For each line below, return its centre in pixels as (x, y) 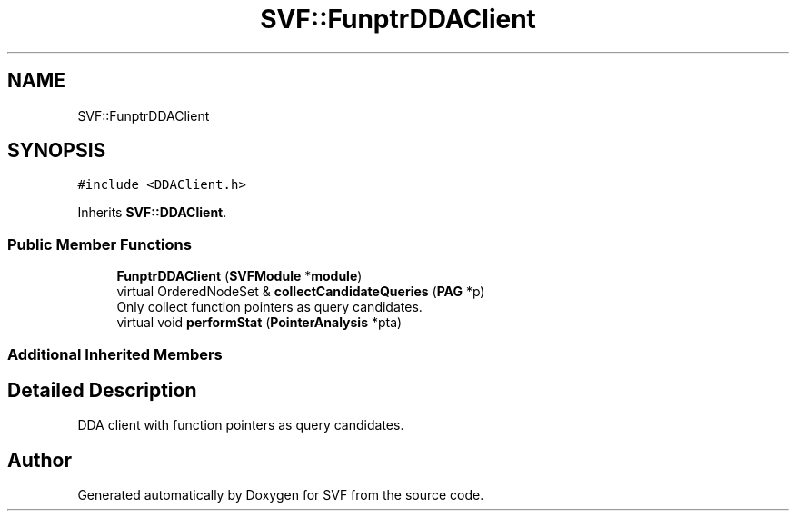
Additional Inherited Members (115, 354)
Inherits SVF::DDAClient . (152, 213)
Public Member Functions (99, 244)
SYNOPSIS (57, 151)
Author (40, 460)
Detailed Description (102, 390)
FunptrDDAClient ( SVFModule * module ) (239, 276)
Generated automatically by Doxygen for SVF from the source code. (281, 495)
